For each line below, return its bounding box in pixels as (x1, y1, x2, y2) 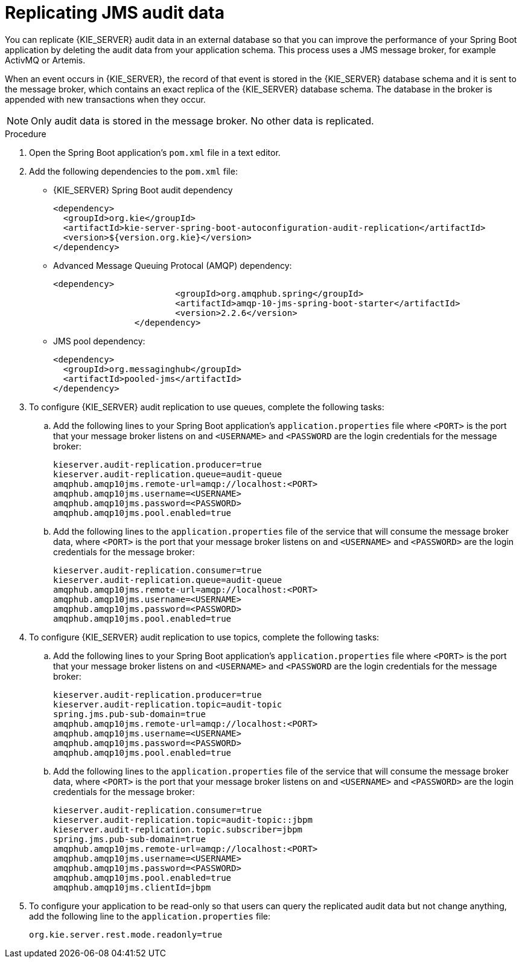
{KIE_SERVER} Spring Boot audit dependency (53, 184, 233, 195)
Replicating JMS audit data (5, 2, 224, 23)
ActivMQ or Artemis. (5, 54, 86, 65)
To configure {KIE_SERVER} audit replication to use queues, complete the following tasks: (29, 401, 384, 412)
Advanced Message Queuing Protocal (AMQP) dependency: (53, 260, 292, 271)
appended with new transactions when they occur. (5, 94, 206, 105)
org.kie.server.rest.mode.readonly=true (29, 929, 223, 939)
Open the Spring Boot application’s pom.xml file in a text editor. (29, 147, 281, 158)
